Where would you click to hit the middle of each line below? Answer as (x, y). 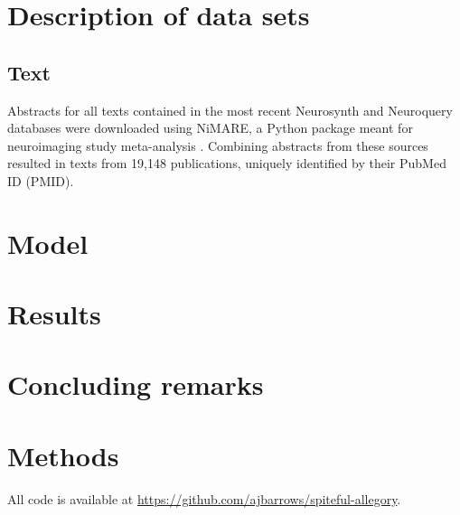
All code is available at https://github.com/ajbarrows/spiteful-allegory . (204, 498)
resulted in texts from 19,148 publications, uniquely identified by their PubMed (227, 163)
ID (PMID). (41, 180)
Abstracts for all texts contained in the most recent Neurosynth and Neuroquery (230, 110)
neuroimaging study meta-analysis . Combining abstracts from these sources (218, 145)
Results (54, 314)
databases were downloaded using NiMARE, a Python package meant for (210, 128)
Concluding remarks (136, 384)
